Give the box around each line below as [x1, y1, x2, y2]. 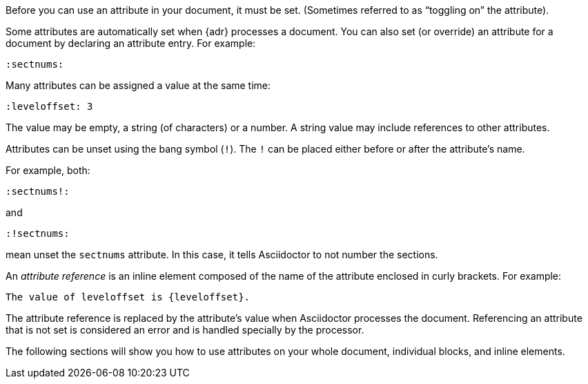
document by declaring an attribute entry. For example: [6, 37, 256, 49]
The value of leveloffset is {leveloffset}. [6, 291, 251, 303]
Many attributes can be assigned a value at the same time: [6, 79, 271, 91]
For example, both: [6, 164, 90, 176]
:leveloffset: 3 [6, 101, 93, 112]
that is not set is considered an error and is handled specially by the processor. [6, 324, 364, 336]
